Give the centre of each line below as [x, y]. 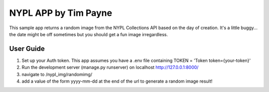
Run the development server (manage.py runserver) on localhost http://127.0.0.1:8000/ [110, 67]
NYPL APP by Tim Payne [61, 13]
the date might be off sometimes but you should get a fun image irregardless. [88, 34]
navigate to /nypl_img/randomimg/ [57, 74]
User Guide [27, 49]
